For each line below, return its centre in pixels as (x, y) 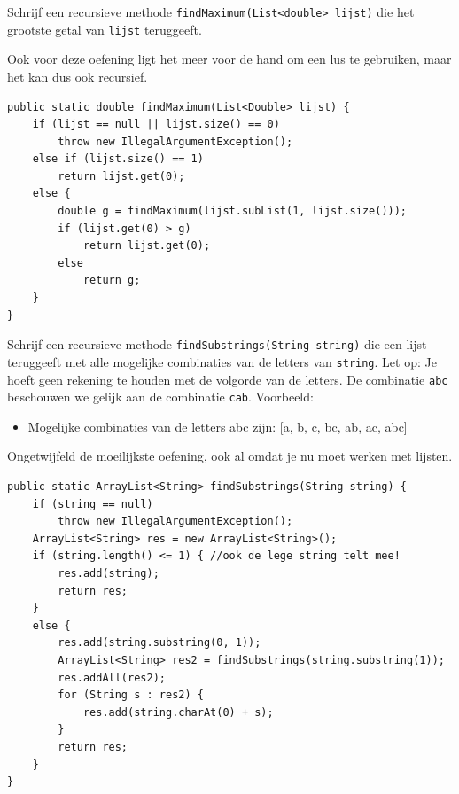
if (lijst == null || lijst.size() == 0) (156, 125)
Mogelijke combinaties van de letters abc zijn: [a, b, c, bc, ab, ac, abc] (218, 426)
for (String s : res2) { (131, 695)
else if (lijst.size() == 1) (118, 159)
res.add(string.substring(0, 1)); (159, 643)
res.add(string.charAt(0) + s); (178, 712)
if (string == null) (93, 504)
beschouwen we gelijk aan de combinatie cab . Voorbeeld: (160, 397)
